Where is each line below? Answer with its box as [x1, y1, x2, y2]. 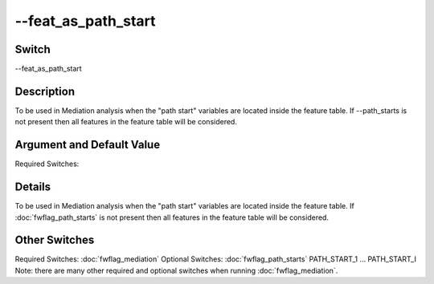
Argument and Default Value [14, 138, 161, 152]
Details [14, 181, 51, 194]
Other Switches [14, 233, 95, 247]
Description [14, 84, 76, 98]
